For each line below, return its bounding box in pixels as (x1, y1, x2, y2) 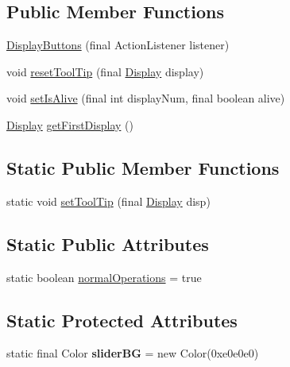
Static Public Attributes (6, 231, 209, 256)
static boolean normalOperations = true (6, 268, 202, 285)
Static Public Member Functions (6, 155, 280, 180)
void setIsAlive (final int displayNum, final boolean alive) (6, 90, 285, 106)
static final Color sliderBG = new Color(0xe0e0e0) (6, 345, 259, 361)
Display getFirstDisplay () (6, 116, 133, 133)
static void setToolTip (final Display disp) (6, 192, 211, 209)
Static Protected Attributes (6, 307, 238, 332)
